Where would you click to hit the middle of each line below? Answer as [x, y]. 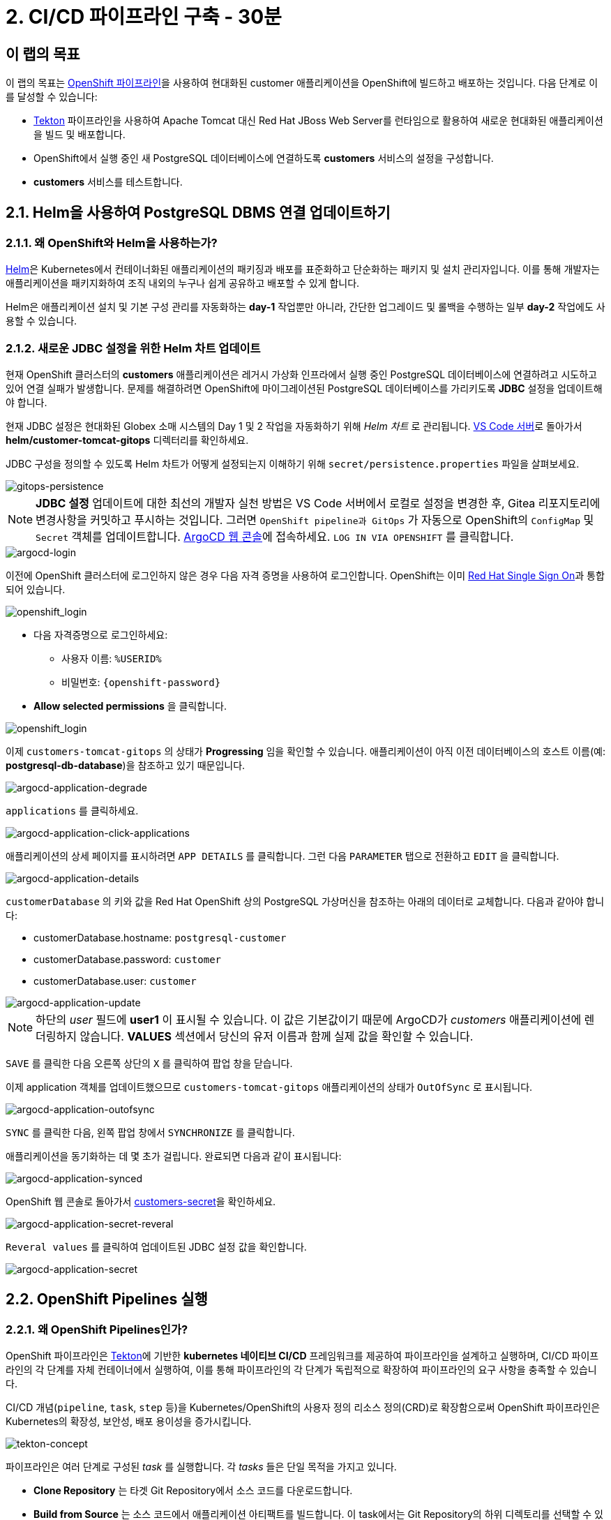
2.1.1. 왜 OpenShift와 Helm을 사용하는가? [112, 243]
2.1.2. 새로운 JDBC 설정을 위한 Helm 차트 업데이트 [133, 348]
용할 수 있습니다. [42, 321]
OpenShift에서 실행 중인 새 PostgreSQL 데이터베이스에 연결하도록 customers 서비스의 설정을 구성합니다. [264, 158]
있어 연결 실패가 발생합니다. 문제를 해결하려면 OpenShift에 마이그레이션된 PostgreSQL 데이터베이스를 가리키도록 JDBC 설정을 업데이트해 [304, 389]
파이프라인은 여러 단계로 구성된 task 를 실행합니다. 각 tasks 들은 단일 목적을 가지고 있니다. [201, 1467]
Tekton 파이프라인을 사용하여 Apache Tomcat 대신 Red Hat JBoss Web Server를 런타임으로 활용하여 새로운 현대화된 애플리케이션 [318, 121]
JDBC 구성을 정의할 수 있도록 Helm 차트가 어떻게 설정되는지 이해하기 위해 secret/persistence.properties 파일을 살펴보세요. [293, 464]
